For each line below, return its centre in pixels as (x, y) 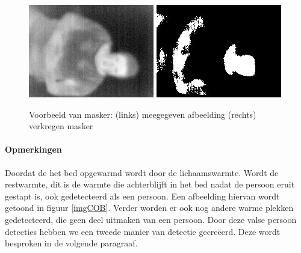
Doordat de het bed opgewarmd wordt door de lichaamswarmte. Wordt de (142, 172)
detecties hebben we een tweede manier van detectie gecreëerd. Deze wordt (143, 231)
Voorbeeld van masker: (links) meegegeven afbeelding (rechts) (143, 114)
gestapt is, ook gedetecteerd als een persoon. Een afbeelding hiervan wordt (142, 196)
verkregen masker (61, 126)
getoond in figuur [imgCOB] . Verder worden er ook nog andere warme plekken (149, 208)
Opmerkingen (33, 149)
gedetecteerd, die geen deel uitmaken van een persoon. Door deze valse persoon (151, 219)
